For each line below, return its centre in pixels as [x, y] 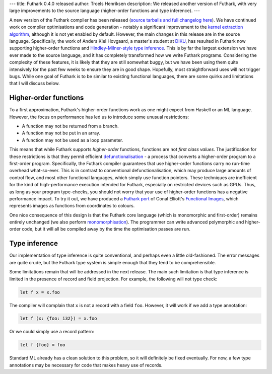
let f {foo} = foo [43, 345]
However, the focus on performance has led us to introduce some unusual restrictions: [99, 117]
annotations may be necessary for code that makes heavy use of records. [86, 365]
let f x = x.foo [40, 292]
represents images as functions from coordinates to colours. [72, 206]
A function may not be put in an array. [61, 133]
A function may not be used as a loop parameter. [73, 140]
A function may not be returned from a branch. [70, 126]
